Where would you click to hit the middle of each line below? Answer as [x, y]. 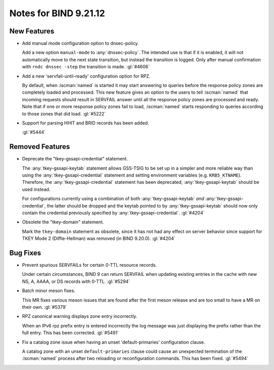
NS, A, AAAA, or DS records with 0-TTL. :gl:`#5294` [76, 281]
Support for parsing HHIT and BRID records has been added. [85, 123]
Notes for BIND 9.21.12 [57, 13]
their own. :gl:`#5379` [44, 307]
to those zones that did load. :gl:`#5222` [64, 113]
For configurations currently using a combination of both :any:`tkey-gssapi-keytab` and [113, 199]
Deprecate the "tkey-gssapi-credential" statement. [75, 159]
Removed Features [40, 147]
